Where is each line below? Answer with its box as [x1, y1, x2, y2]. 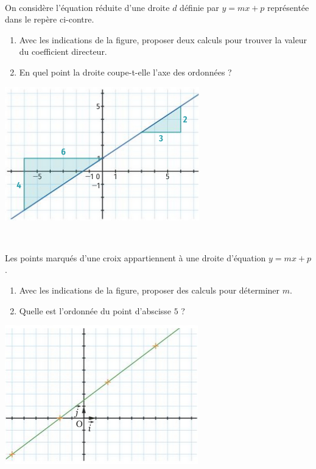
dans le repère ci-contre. [5, 13, 94, 26]
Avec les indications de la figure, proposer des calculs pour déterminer [19, 283, 280, 296]
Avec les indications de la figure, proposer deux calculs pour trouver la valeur [19, 33, 307, 46]
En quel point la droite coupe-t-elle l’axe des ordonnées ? [19, 65, 232, 78]
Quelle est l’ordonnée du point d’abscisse [19, 304, 172, 317]
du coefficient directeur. [19, 45, 107, 58]
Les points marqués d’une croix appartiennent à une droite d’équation [5, 251, 266, 264]
